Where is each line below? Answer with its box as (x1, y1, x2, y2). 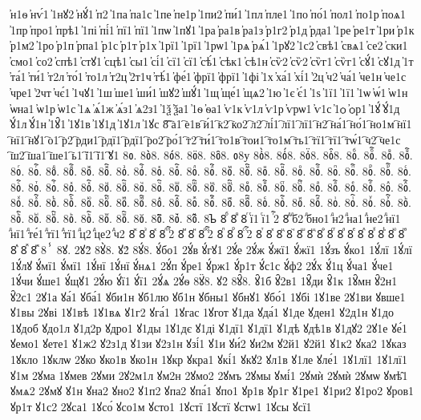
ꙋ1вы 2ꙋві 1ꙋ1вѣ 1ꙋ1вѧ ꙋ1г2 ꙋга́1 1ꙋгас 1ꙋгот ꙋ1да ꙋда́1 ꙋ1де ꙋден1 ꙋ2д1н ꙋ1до (10, 304, 394, 321)
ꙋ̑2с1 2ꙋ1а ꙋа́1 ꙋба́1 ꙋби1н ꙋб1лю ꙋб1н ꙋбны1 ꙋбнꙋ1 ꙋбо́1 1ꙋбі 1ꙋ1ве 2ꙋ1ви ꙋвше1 (10, 288, 406, 305)
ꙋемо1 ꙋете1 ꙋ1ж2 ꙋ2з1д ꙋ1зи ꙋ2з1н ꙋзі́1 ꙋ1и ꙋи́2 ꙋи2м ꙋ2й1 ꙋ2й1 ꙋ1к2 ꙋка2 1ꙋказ (10, 335, 407, 352)
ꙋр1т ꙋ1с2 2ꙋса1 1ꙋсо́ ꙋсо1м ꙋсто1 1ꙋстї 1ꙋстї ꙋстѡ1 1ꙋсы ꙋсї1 (10, 398, 312, 414)
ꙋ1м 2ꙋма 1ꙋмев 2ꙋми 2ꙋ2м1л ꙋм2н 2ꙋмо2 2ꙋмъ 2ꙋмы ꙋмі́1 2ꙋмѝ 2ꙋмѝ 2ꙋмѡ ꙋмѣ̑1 (10, 366, 408, 383)
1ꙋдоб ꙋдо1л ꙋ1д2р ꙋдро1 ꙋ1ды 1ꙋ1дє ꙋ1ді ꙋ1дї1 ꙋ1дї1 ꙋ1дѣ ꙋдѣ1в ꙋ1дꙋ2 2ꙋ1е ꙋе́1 (10, 319, 408, 336)
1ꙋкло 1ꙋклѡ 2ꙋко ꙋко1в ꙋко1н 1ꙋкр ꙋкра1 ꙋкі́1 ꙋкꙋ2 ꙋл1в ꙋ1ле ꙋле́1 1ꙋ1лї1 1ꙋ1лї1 (10, 351, 407, 368)
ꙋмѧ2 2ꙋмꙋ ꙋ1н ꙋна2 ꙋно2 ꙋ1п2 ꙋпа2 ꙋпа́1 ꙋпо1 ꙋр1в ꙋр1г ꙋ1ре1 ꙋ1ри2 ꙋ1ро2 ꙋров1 (10, 382, 415, 399)
